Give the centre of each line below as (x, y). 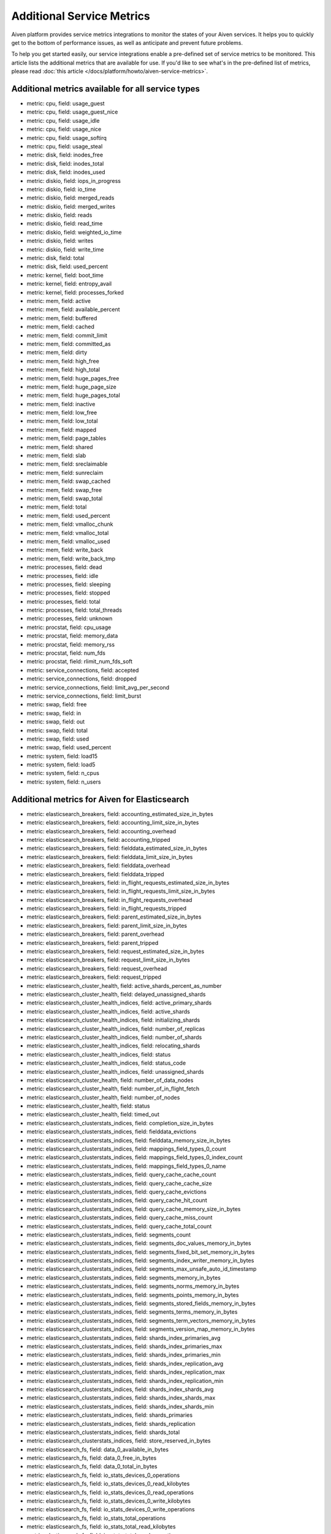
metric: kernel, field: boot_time (65, 275)
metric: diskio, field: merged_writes (71, 206)
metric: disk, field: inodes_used (66, 172)
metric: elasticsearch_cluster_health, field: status (88, 1106)
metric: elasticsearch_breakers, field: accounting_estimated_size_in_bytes (120, 814)
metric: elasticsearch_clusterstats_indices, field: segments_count (109, 1235)
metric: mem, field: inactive (61, 404)
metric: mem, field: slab (56, 456)
